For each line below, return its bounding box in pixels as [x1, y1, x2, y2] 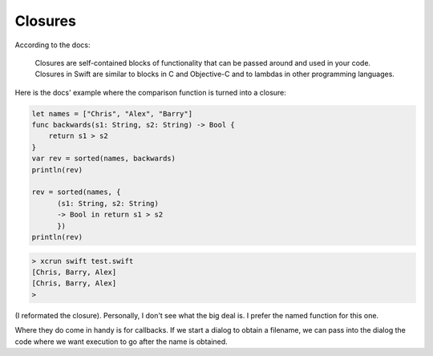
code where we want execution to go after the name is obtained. [14, 337, 228, 346]
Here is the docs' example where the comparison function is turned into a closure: [14, 87, 286, 97]
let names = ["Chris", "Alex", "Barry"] [31, 109, 192, 118]
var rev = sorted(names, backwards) [31, 154, 176, 164]
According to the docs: [14, 40, 91, 50]
